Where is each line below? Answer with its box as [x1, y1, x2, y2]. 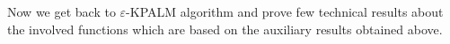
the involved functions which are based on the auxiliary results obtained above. [7, 19, 443, 38]
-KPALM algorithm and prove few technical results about [126, 3, 444, 20]
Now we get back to [7, 3, 116, 20]
